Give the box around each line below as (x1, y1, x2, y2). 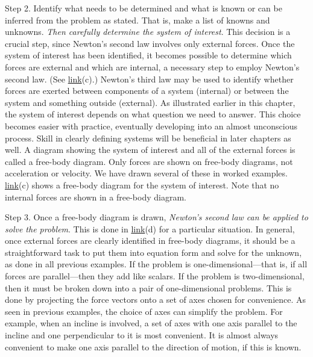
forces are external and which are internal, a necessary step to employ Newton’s (5, 60, 300, 73)
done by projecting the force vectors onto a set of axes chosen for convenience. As (5, 293, 306, 306)
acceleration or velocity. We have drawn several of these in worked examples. (5, 167, 288, 179)
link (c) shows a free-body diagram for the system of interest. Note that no (5, 178, 279, 191)
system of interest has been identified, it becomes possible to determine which (5, 49, 292, 61)
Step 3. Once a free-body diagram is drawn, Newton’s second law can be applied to (5, 211, 308, 223)
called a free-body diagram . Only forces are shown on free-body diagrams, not (5, 155, 293, 167)
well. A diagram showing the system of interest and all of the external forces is (5, 143, 296, 156)
